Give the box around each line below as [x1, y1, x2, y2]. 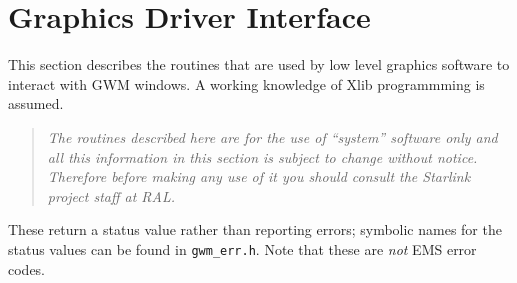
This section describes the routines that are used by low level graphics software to [8, 54, 510, 75]
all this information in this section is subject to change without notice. [47, 146, 478, 167]
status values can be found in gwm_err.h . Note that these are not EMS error [8, 238, 477, 259]
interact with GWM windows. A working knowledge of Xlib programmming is [8, 73, 485, 94]
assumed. [8, 93, 64, 114]
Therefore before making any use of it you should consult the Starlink [47, 166, 471, 187]
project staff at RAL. [47, 185, 176, 206]
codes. [8, 258, 46, 279]
